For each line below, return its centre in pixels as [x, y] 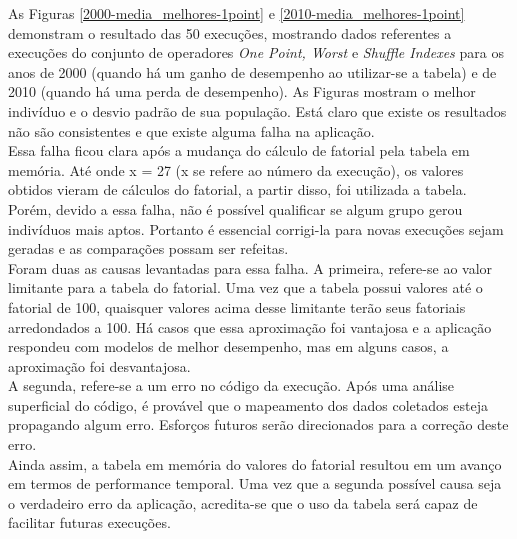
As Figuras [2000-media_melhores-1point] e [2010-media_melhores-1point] [236, 13]
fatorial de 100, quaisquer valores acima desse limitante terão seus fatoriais [237, 306]
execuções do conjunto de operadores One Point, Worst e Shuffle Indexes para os [256, 52]
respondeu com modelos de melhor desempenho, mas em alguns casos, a [228, 346]
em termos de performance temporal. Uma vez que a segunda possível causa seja [255, 483]
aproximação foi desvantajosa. [99, 365]
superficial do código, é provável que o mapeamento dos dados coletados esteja [248, 404]
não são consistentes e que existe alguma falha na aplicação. [191, 130]
